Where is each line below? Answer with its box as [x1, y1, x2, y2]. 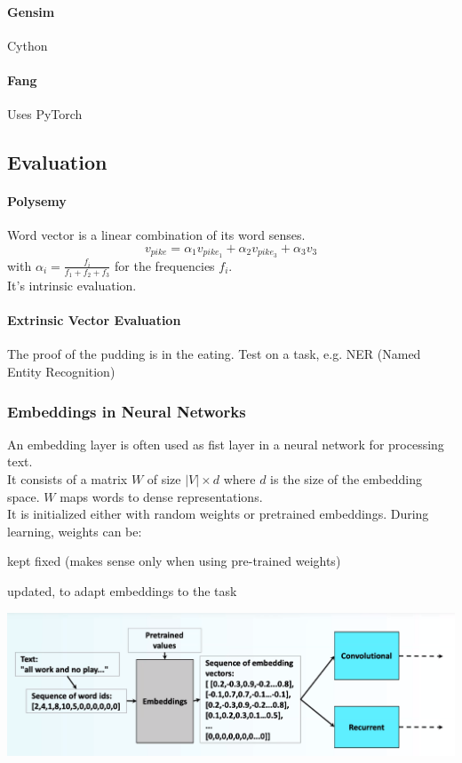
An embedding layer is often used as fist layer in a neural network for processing [7, 434, 444, 453]
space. [7, 487, 40, 505]
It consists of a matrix [7, 470, 128, 489]
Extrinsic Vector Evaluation [7, 311, 181, 330]
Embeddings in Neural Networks [7, 400, 246, 422]
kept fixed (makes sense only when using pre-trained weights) [7, 552, 341, 570]
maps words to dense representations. [60, 487, 263, 505]
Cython [7, 36, 48, 54]
